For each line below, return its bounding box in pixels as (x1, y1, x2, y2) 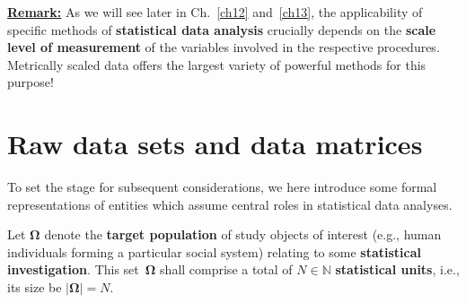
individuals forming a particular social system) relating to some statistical (7, 242, 422, 261)
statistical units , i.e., (335, 260, 460, 279)
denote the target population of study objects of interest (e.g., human (44, 225, 442, 244)
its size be (7, 278, 62, 297)
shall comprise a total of (160, 260, 293, 279)
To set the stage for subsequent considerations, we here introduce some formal (7, 177, 437, 196)
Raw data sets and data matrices (7, 126, 423, 162)
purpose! (7, 73, 54, 91)
